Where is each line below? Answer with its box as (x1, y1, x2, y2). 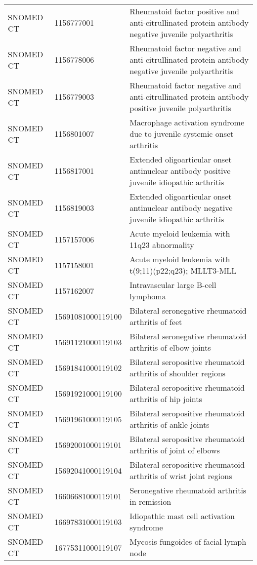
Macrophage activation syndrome (129, 117, 245, 128)
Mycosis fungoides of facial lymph (129, 536, 247, 547)
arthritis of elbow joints (129, 342, 211, 353)
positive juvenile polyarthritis (129, 102, 231, 114)
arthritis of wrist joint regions (129, 470, 232, 482)
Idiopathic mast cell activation (129, 510, 235, 522)
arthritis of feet (129, 316, 182, 327)
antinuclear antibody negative (129, 202, 233, 213)
